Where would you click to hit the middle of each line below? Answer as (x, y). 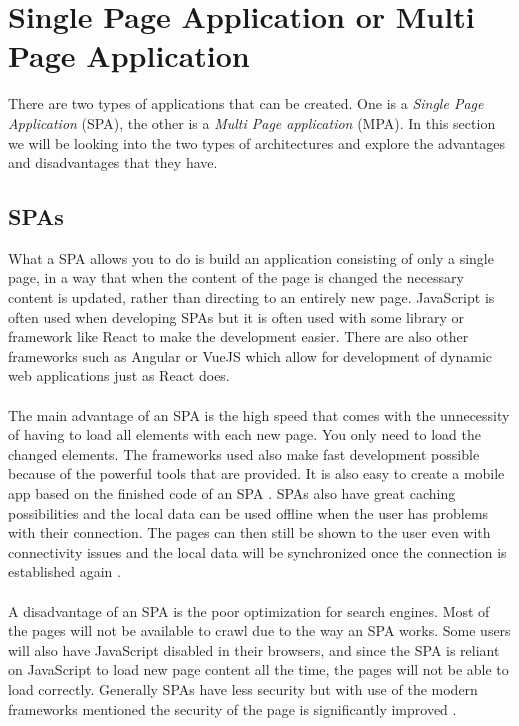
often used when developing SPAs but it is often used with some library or (236, 316)
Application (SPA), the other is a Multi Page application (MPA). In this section (252, 122)
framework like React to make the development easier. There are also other (238, 336)
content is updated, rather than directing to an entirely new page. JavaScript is (251, 297)
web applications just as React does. (119, 375)
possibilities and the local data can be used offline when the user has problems (248, 512)
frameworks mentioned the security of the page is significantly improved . (232, 708)
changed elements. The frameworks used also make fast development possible (244, 453)
